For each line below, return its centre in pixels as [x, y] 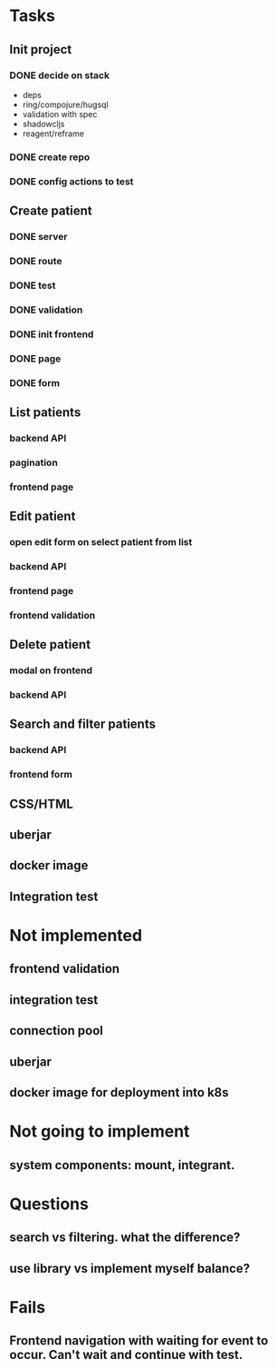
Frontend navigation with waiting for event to [139, 1341]
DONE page [35, 358]
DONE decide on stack [60, 75]
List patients [45, 412]
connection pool [57, 1031]
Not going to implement [100, 1131]
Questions [49, 1204]
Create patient [51, 211]
